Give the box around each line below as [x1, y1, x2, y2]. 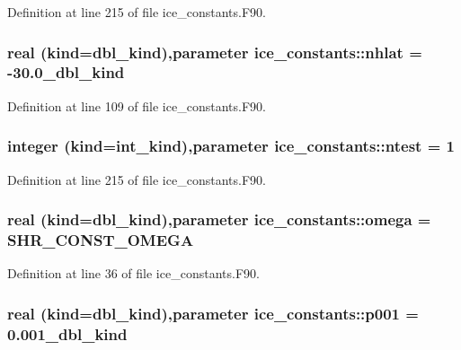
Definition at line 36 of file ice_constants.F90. [7, 264, 260, 283]
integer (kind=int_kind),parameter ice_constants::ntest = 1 [7, 135, 455, 157]
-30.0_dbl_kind [7, 61, 125, 83]
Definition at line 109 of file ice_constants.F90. [7, 96, 266, 115]
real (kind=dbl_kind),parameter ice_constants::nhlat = [7, 40, 422, 63]
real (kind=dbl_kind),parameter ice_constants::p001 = [7, 302, 419, 324]
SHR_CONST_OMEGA [7, 228, 194, 250]
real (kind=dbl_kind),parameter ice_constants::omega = [7, 208, 431, 231]
